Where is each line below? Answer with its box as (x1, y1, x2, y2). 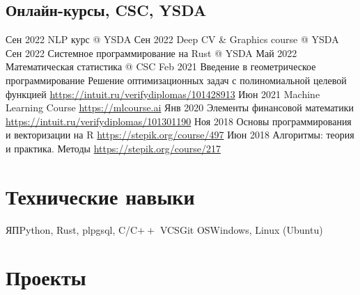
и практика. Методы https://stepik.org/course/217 (6, 141, 221, 155)
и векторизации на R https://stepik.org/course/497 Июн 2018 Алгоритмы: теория (6, 127, 354, 142)
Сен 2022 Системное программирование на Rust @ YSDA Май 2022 (6, 45, 297, 60)
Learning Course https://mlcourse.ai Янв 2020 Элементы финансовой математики (6, 100, 354, 115)
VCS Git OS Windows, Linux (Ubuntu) (159, 222, 323, 237)
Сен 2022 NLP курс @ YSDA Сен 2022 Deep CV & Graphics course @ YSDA (6, 32, 339, 47)
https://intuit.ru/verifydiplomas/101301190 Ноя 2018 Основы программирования (6, 113, 352, 128)
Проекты (6, 263, 86, 292)
